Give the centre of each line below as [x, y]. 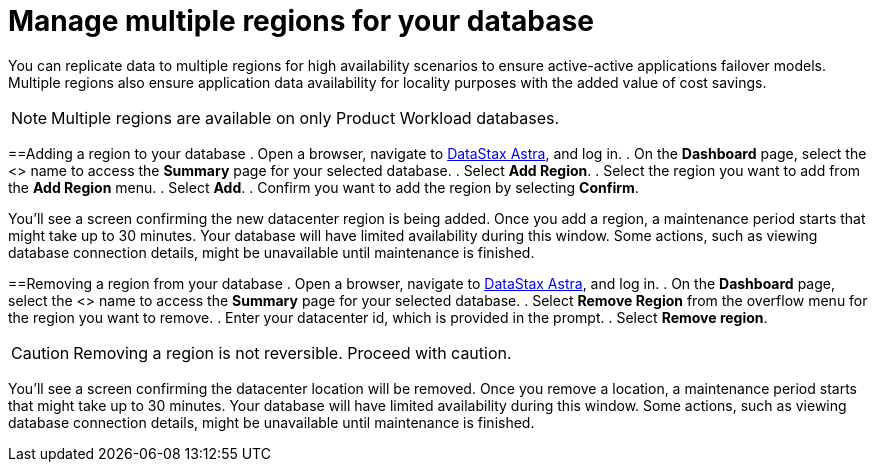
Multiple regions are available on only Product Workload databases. [305, 117]
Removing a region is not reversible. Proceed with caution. [292, 352]
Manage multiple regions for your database [301, 21]
